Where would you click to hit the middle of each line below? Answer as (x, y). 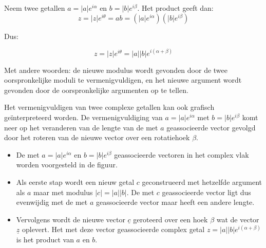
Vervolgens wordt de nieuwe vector (71, 219)
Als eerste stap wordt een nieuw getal (75, 182)
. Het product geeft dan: (175, 8)
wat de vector (238, 219)
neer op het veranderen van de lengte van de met (81, 127)
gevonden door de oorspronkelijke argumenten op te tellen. (96, 90)
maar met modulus (63, 192)
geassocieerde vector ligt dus (206, 192)
